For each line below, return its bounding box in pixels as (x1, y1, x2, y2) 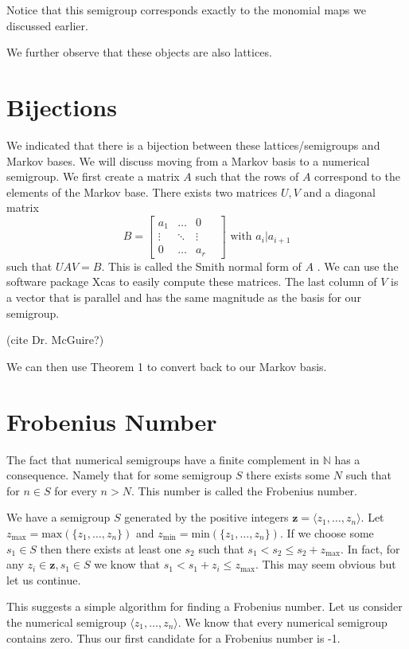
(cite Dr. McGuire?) (6, 331, 104, 348)
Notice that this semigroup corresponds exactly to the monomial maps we (6, 2, 366, 18)
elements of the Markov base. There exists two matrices (6, 183, 278, 200)
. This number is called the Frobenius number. (130, 482, 357, 498)
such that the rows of (195, 168, 299, 185)
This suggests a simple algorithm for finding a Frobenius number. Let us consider (6, 598, 403, 615)
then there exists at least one (40, 540, 181, 557)
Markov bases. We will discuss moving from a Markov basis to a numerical (6, 152, 370, 169)
